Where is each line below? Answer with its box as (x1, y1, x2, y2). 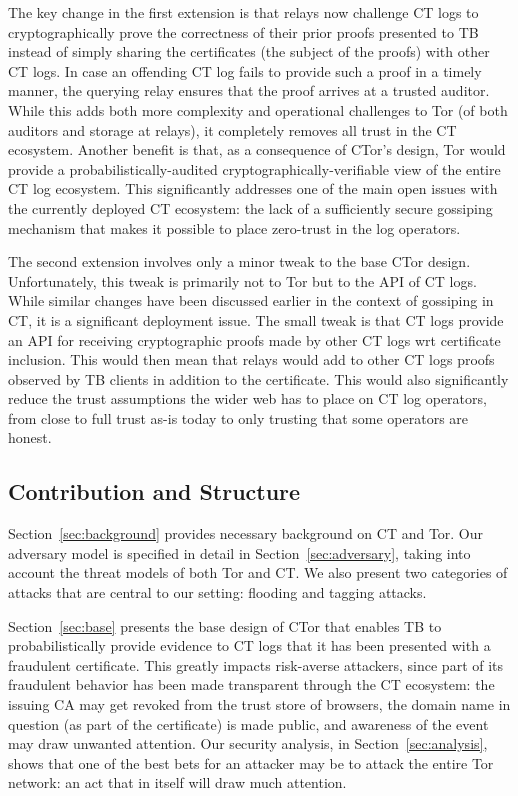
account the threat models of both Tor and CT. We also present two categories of (8, 562, 508, 583)
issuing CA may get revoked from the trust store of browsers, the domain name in (8, 694, 511, 715)
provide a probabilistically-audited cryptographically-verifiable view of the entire (8, 158, 501, 179)
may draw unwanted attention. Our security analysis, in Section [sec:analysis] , (8, 733, 488, 754)
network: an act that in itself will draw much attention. (8, 772, 347, 793)
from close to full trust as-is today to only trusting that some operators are (8, 407, 469, 428)
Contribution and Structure (8, 476, 301, 507)
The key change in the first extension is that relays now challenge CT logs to (8, 2, 479, 22)
